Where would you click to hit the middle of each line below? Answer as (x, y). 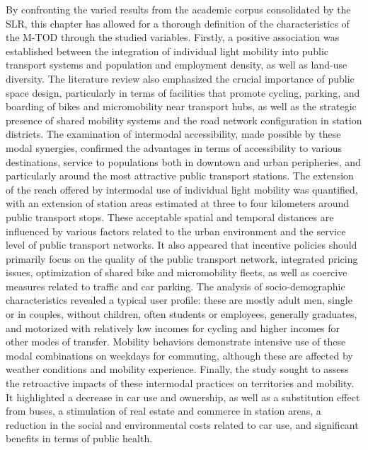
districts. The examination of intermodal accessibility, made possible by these (173, 134)
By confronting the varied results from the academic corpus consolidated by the (178, 9)
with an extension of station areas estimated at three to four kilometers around (178, 203)
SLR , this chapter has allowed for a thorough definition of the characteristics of (178, 23)
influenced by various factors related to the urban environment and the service (176, 231)
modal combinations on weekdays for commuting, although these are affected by (179, 355)
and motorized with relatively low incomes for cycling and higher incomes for (173, 327)
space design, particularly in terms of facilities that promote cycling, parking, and (183, 92)
